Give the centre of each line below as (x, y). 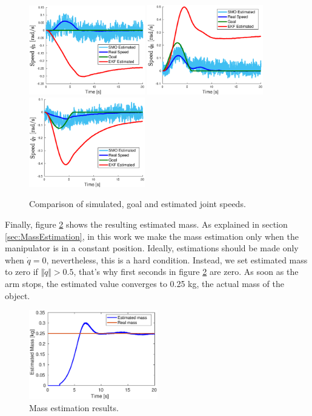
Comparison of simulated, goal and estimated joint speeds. (138, 204)
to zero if (22, 272)
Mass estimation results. (74, 407)
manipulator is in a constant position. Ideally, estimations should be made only (152, 248)
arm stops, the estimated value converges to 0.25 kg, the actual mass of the (144, 283)
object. (18, 295)
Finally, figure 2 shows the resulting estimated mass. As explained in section (146, 224)
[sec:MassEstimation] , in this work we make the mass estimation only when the (152, 236)
